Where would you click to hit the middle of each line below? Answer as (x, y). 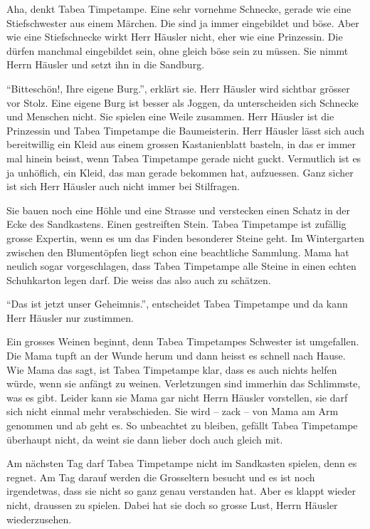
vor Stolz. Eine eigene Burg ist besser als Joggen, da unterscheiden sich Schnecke (183, 102)
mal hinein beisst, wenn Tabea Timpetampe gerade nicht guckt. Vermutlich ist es (184, 158)
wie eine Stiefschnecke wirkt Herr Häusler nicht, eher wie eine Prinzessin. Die (175, 37)
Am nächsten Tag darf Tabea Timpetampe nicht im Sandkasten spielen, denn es (182, 463)
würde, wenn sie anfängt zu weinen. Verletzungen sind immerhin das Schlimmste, (184, 383)
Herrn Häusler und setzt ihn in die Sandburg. (106, 64)
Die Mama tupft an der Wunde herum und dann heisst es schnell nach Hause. (176, 356)
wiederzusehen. (39, 519)
